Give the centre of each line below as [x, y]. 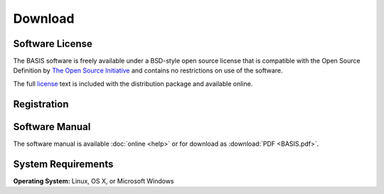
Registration [41, 104]
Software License [53, 44]
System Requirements [63, 164]
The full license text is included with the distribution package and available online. [133, 83]
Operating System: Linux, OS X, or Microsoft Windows [94, 180]
